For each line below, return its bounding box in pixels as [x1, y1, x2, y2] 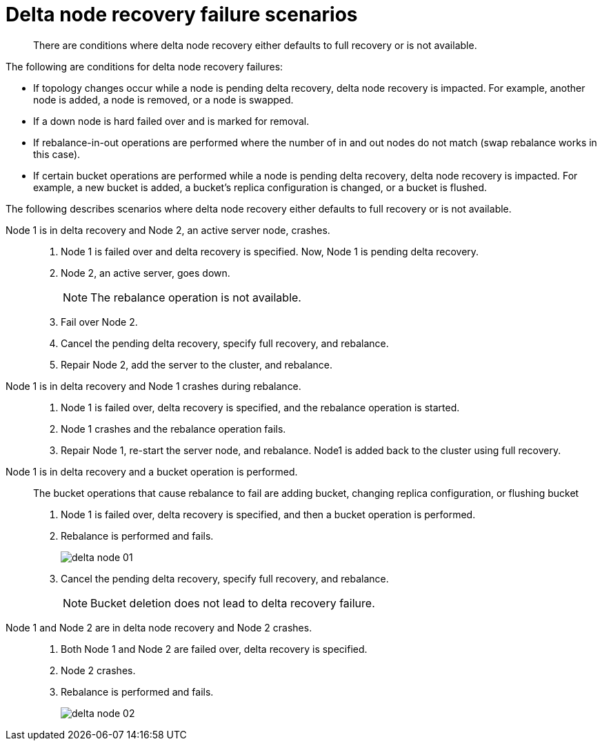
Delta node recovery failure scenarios [6, 3, 358, 26]
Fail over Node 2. [61, 315, 138, 328]
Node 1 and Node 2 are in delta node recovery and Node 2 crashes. [6, 621, 312, 634]
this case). [33, 148, 81, 160]
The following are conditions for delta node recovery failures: [6, 60, 283, 72]
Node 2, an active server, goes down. [61, 266, 230, 279]
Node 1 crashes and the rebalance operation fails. [61, 422, 286, 435]
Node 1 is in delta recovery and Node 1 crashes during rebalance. [6, 380, 301, 392]
